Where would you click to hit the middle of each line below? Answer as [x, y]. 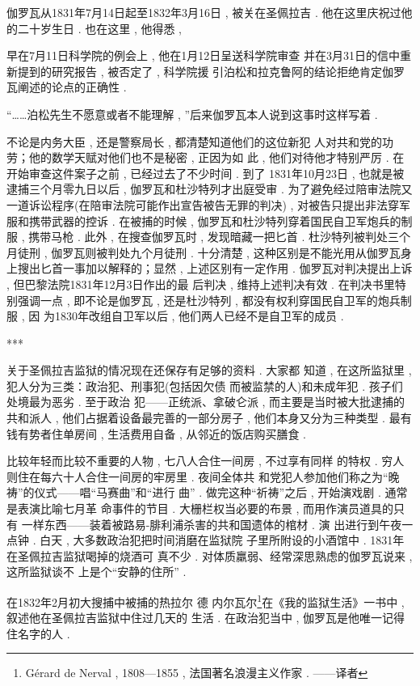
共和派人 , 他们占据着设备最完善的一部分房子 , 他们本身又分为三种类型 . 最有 [209, 418]
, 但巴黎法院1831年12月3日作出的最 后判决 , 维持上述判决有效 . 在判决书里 [201, 284]
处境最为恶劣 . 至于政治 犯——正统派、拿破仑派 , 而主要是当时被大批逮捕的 [206, 402]
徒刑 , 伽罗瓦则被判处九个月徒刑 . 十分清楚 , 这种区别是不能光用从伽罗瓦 [209, 252]
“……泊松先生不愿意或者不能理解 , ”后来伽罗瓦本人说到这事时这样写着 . [192, 114]
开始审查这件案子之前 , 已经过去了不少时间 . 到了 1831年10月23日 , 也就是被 [206, 173]
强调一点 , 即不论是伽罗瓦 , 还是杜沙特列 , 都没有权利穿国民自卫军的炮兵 [209, 300]
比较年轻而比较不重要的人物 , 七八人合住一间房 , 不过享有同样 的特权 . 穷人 [206, 461]
